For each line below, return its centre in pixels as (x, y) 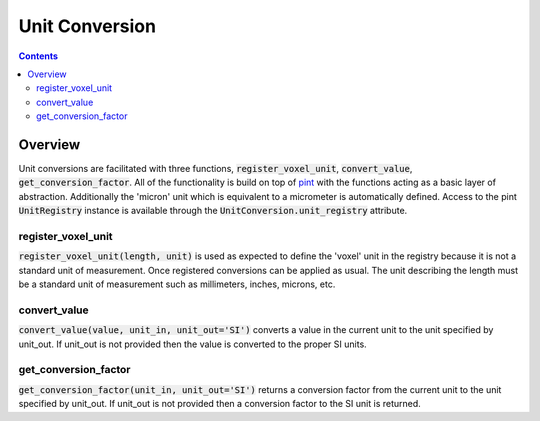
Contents (38, 56)
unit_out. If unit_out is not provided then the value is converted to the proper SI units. (192, 344)
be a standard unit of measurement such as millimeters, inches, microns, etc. (177, 284)
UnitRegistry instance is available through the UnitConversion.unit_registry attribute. (213, 211)
